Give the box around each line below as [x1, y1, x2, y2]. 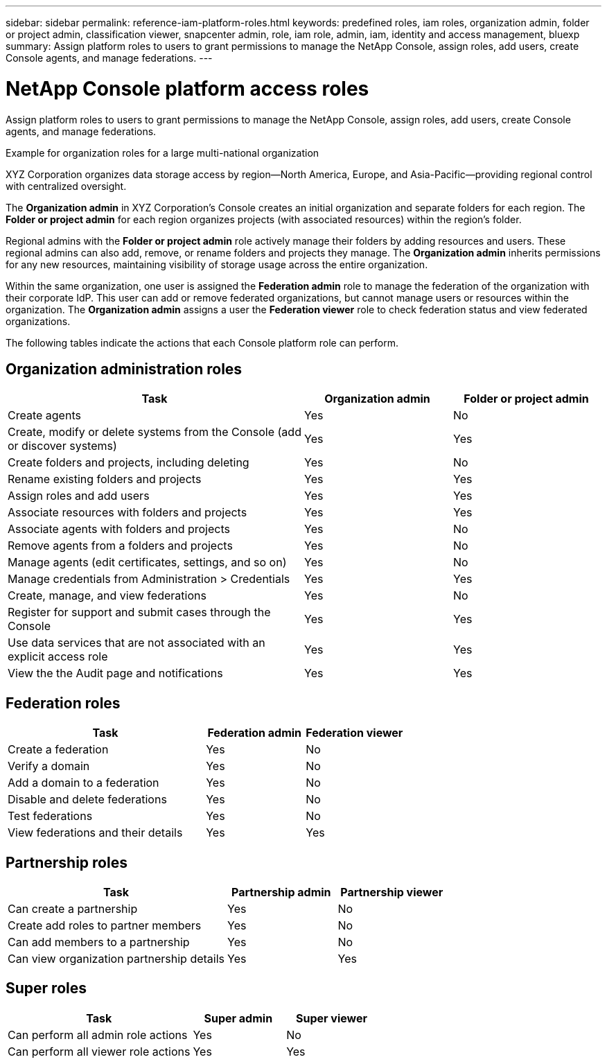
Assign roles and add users [8, 489, 150, 503]
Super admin [204, 1011, 273, 1025]
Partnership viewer [340, 885, 443, 900]
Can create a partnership [8, 902, 138, 916]
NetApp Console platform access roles [6, 76, 369, 101]
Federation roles [6, 694, 121, 712]
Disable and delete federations [8, 792, 167, 807]
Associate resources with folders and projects [8, 505, 247, 520]
